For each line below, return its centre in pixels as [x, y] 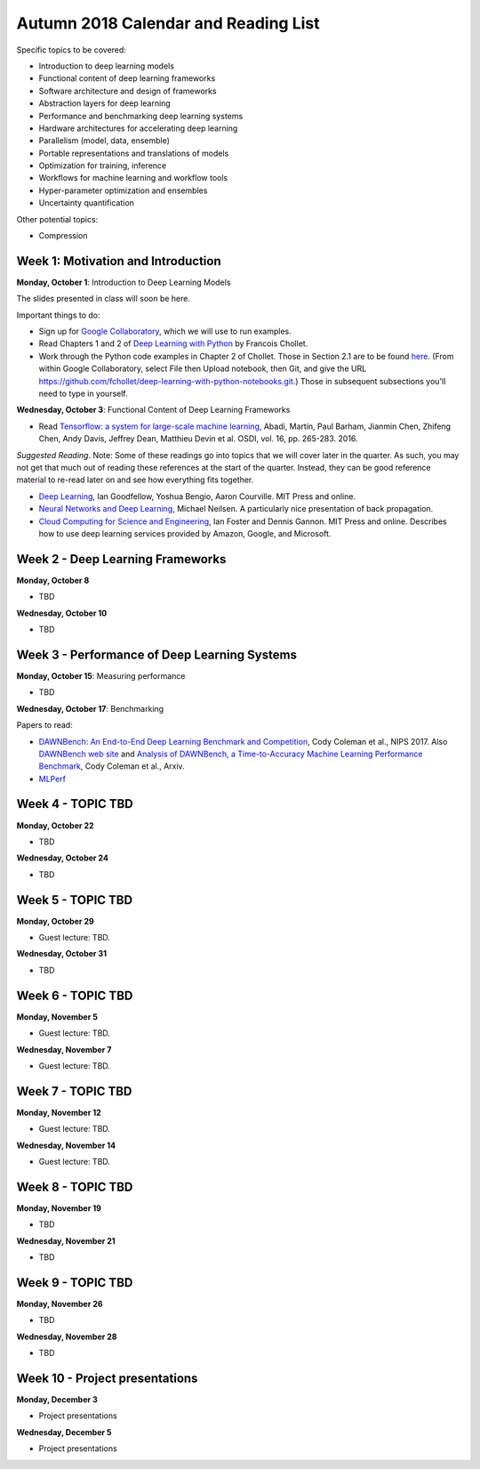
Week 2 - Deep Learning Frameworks [121, 559]
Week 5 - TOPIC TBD [75, 900]
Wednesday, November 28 [67, 1336]
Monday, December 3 [57, 1400]
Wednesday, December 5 [64, 1432]
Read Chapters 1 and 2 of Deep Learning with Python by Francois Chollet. [173, 343]
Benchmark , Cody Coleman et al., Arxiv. [112, 766]
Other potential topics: [57, 219]
